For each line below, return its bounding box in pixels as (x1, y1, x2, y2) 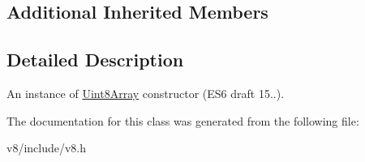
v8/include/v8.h (6, 139, 87, 156)
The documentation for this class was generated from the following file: (6, 112, 359, 129)
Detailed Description (6, 47, 184, 72)
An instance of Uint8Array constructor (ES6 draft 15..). (6, 84, 285, 101)
